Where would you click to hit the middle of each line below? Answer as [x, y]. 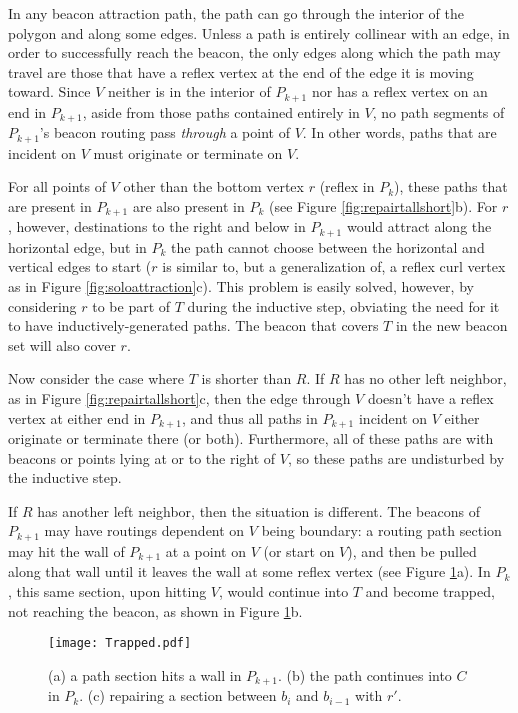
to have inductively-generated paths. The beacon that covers [193, 325]
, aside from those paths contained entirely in [221, 111]
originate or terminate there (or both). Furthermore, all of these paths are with [251, 438]
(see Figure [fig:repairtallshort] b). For [383, 205]
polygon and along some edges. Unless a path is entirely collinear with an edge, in [259, 32]
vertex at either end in [77, 417]
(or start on [299, 550]
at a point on [205, 550]
